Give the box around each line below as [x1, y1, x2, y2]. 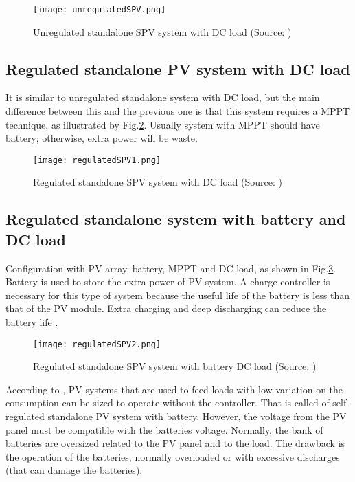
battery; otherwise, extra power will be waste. [5, 131, 198, 145]
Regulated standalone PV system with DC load [5, 58, 350, 79]
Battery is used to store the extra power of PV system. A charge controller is [5, 274, 330, 289]
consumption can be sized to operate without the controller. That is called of [5, 395, 330, 410]
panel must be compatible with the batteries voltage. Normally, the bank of [5, 422, 323, 437]
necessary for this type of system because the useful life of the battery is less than [5, 287, 350, 302]
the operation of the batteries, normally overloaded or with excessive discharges [5, 449, 340, 463]
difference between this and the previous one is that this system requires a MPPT [5, 104, 350, 118]
